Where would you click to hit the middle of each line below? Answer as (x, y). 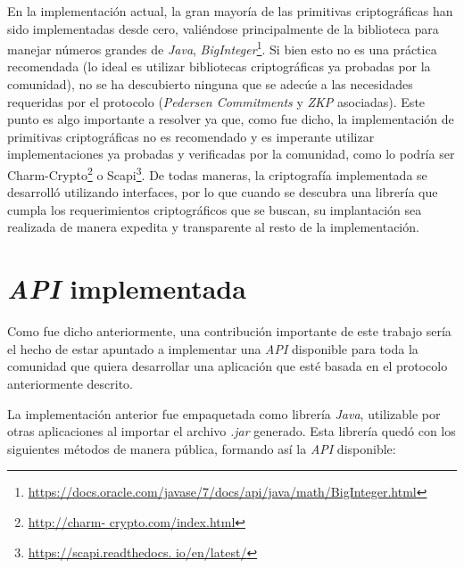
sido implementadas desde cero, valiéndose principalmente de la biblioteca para (223, 28)
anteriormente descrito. (70, 383)
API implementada (127, 289)
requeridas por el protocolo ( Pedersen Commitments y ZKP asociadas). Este (216, 101)
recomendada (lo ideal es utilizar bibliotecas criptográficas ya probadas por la (219, 66)
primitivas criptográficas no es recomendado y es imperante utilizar (191, 136)
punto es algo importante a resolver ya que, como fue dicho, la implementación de (231, 119)
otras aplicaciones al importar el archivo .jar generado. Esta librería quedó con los (232, 431)
